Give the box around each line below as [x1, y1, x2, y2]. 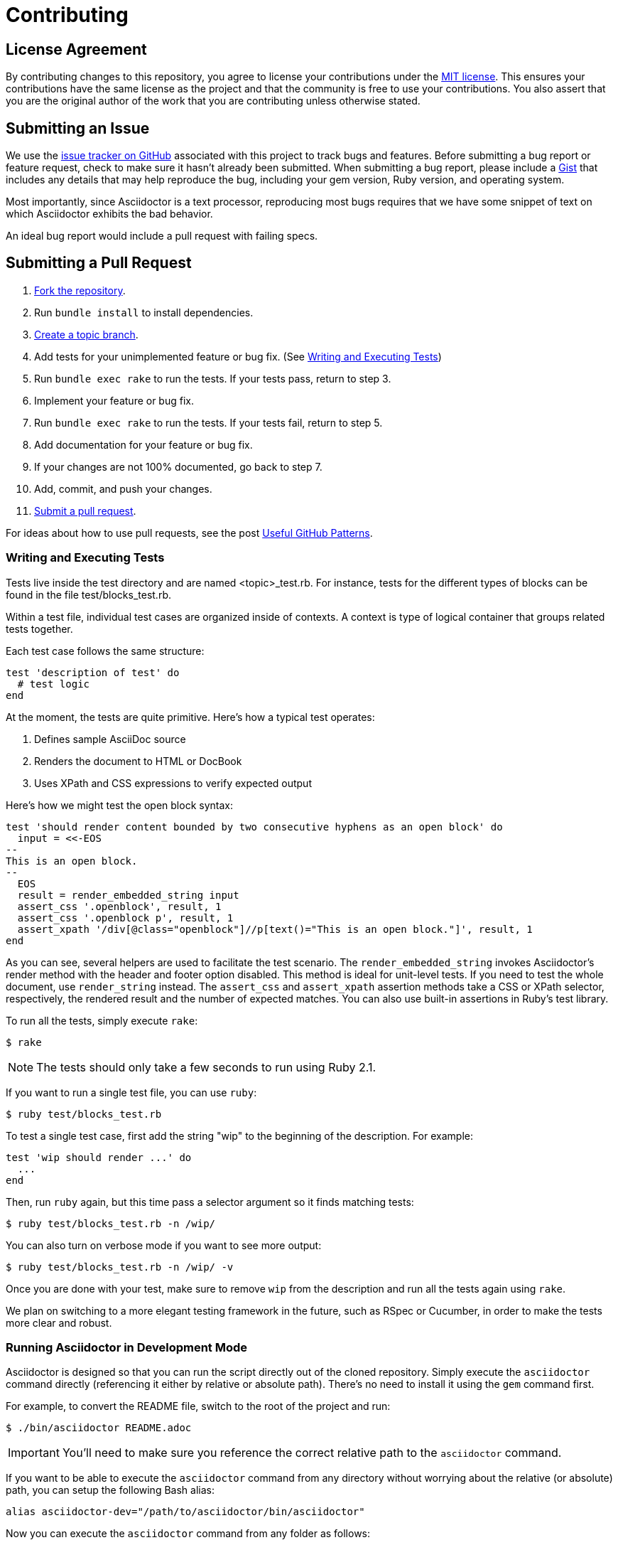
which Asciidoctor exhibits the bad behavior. [6, 208, 213, 220]
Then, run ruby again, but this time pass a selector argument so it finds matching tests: [6, 1195, 414, 1208]
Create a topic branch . [34, 328, 139, 341]
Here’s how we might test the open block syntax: [6, 798, 233, 811]
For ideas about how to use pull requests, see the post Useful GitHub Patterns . [6, 526, 373, 539]
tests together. [6, 622, 73, 635]
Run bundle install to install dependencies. [34, 306, 254, 319]
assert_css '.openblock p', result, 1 [17, 912, 234, 924]
